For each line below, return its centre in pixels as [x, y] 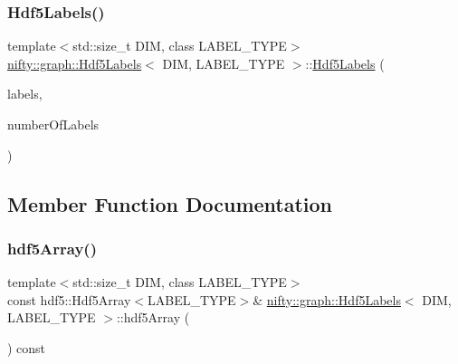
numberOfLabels [53, 124]
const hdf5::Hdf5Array [69, 299]
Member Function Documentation [170, 203]
